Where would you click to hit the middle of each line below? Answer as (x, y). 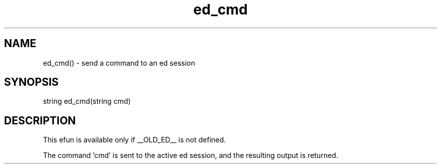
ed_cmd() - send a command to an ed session (119, 63)
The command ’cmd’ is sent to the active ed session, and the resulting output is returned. (191, 155)
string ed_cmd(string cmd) (87, 101)
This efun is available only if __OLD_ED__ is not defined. (134, 140)
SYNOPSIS (31, 82)
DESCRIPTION (40, 120)
